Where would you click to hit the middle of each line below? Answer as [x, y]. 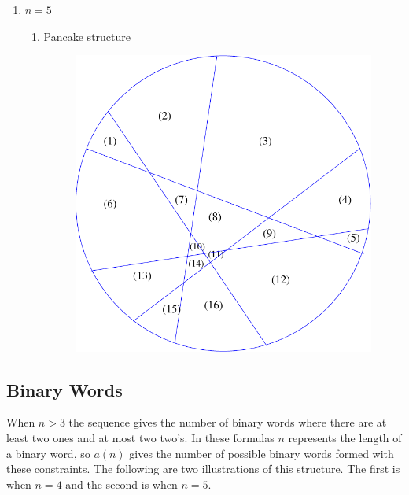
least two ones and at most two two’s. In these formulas [140, 437]
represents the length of [345, 437]
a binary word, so [48, 453]
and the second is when [122, 484]
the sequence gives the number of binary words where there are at [228, 422]
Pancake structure [87, 36]
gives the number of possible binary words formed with [262, 453]
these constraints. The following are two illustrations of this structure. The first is [203, 469]
